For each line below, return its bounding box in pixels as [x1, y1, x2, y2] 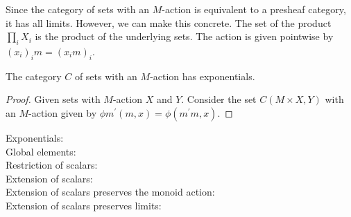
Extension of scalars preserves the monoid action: [6, 185, 215, 199]
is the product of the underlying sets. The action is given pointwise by [35, 29, 334, 44]
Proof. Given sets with [6, 92, 101, 106]
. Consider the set [181, 92, 257, 106]
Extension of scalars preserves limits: [6, 198, 162, 212]
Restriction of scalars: [6, 158, 98, 172]
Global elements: [6, 144, 76, 158]
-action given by [28, 105, 97, 120]
